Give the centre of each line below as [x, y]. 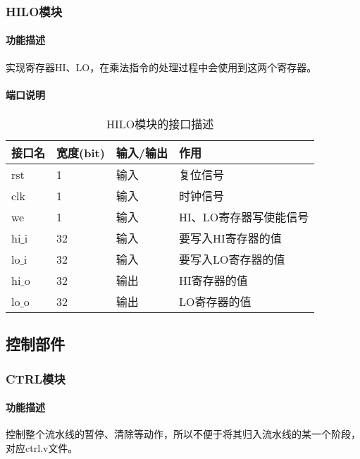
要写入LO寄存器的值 [232, 259]
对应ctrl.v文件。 [42, 448]
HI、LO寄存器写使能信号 [244, 217]
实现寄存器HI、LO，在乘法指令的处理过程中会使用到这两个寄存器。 [161, 67]
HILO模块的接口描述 [160, 124]
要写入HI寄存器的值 [230, 238]
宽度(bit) [81, 153]
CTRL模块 [36, 378]
